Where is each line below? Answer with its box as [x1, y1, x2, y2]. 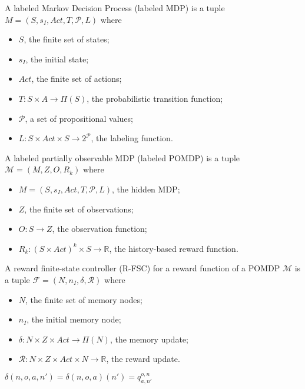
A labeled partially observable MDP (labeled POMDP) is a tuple [5, 151, 240, 164]
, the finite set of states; [24, 33, 110, 45]
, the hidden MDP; [112, 182, 180, 195]
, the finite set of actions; [31, 72, 122, 85]
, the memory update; [110, 333, 188, 345]
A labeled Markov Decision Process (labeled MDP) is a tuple [5, 2, 225, 14]
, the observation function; [52, 222, 147, 235]
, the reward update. [106, 353, 180, 365]
